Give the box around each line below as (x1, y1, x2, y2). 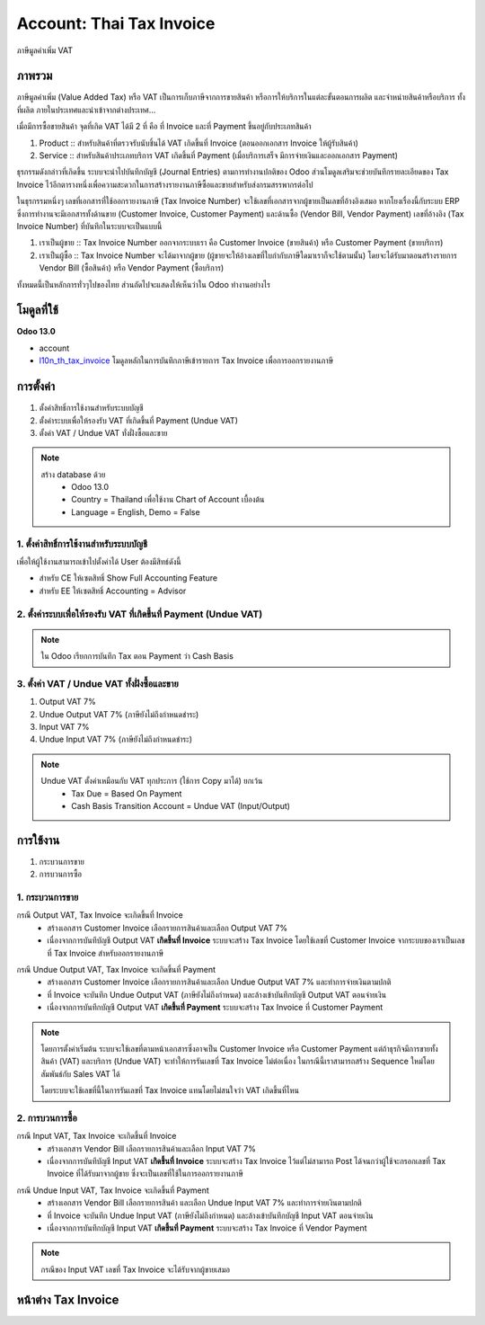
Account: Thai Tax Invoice (16, 13, 216, 33)
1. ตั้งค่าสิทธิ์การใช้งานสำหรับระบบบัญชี (16, 538, 148, 550)
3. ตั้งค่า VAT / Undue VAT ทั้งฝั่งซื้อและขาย (16, 677, 179, 689)
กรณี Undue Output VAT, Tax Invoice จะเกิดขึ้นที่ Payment (16, 965, 216, 974)
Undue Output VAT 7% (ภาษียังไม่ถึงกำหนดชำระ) (39, 708, 199, 719)
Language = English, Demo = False (71, 506, 201, 517)
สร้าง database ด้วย (40, 468, 106, 480)
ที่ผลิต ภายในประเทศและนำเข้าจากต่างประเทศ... (16, 104, 156, 115)
